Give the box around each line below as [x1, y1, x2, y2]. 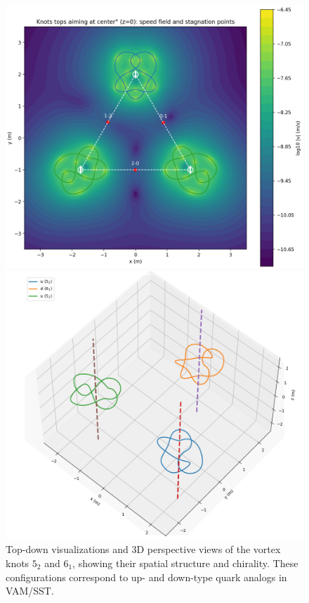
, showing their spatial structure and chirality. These [72, 556, 298, 571]
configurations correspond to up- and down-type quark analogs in [6, 569, 287, 584]
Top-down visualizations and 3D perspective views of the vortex [6, 542, 281, 557]
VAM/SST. [6, 583, 54, 598]
